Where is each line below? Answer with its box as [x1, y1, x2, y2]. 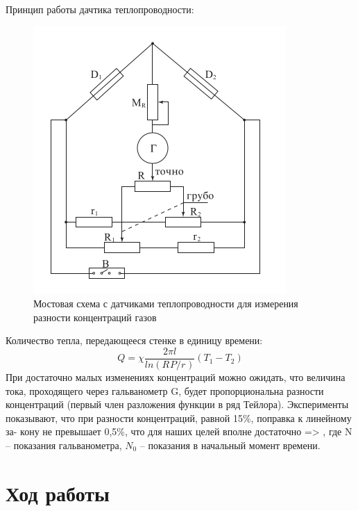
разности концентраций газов [33, 309, 157, 324]
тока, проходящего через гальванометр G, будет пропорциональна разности [6, 383, 324, 398]
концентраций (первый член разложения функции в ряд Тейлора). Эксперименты [6, 397, 349, 412]
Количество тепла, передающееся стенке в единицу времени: [6, 333, 263, 348]
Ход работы [6, 478, 110, 507]
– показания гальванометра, [6, 438, 122, 452]
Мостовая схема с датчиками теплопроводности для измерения [33, 296, 298, 311]
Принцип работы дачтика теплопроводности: [6, 2, 194, 16]
